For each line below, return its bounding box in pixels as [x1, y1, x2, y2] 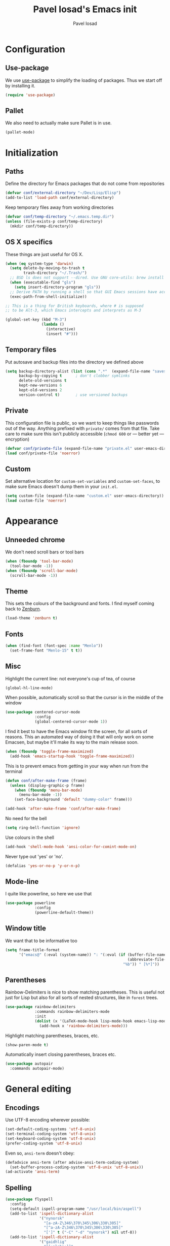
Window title [5, 924, 47, 933]
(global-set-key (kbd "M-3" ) [5, 317, 67, 322]
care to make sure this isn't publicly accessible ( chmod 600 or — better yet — [5, 430, 164, 437]
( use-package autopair [5, 1061, 53, 1067]
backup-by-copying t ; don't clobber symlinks [18, 373, 130, 379]
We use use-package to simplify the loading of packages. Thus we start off [5, 77, 162, 83]
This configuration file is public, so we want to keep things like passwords [5, 420, 159, 426]
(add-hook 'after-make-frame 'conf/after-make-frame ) [5, 806, 121, 812]
